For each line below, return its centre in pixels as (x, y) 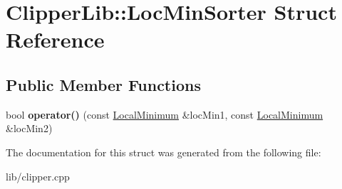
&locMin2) (29, 128)
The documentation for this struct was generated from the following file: (164, 152)
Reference (55, 39)
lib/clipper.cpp (38, 176)
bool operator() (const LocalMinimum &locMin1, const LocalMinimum (165, 114)
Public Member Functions (103, 84)
